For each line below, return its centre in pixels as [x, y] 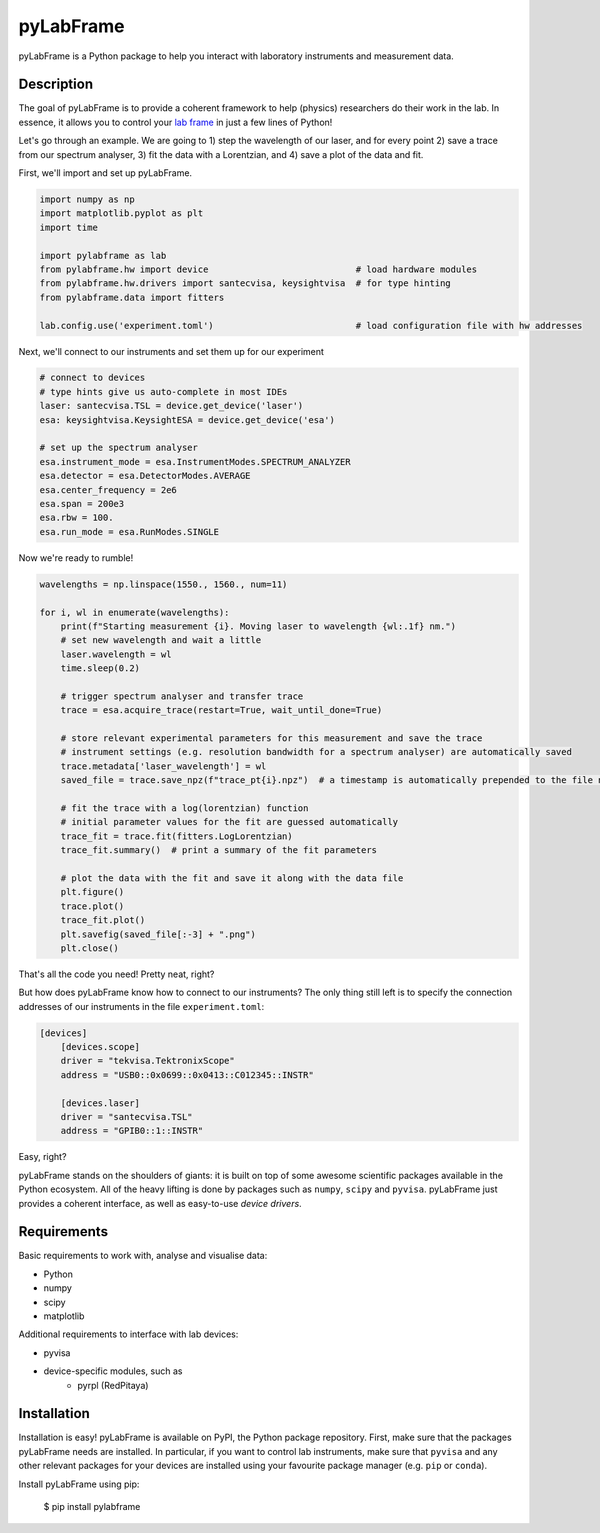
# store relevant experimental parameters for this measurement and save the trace [271, 738]
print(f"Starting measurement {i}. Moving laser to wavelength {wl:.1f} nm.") [258, 626]
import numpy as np [87, 199]
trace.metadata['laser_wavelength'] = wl [163, 766]
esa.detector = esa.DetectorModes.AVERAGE [145, 476]
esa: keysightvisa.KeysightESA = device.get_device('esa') [187, 419]
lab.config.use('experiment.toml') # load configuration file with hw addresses [311, 325]
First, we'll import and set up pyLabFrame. [105, 173]
